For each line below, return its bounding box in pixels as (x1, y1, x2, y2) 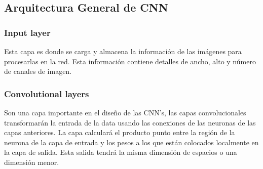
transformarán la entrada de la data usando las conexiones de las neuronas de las (4, 117, 256, 128)
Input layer (4, 26, 51, 38)
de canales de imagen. (4, 66, 72, 76)
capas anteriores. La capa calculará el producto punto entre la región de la (4, 127, 235, 138)
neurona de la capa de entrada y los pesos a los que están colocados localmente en (4, 137, 259, 147)
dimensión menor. (4, 156, 59, 167)
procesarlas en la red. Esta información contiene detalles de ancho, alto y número (4, 56, 256, 66)
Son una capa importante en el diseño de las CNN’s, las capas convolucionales (4, 107, 246, 117)
